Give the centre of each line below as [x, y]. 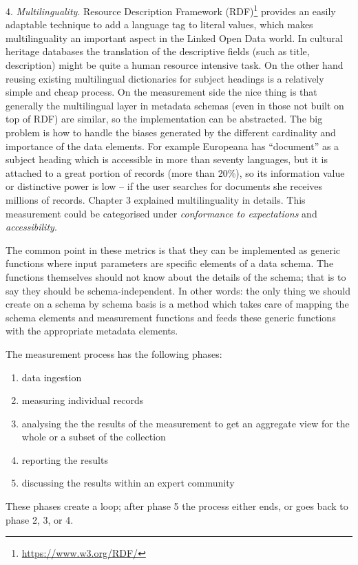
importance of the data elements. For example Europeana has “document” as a [172, 146]
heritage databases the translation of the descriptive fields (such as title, [158, 51]
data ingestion [52, 377]
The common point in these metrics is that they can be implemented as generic [173, 249]
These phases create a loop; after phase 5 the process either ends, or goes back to [177, 506]
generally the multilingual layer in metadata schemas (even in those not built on [175, 105]
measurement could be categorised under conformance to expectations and [161, 213]
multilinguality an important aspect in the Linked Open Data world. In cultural [174, 38]
